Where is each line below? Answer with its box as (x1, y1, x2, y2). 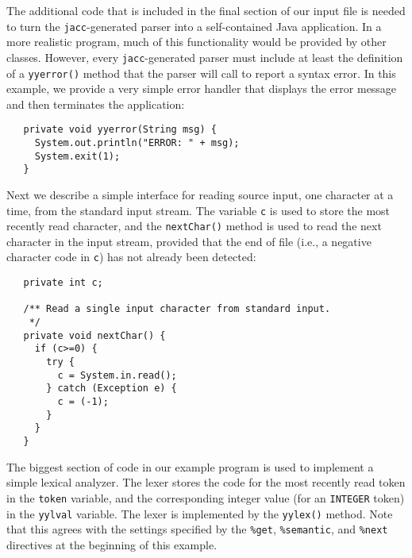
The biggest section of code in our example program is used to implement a (6, 458, 374, 475)
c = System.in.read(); (57, 369, 177, 381)
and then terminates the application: (6, 95, 185, 112)
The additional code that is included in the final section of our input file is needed (6, 2, 406, 18)
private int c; (23, 277, 103, 289)
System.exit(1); (34, 150, 121, 162)
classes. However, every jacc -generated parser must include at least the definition (6, 48, 403, 65)
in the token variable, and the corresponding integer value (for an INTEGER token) (6, 489, 405, 506)
